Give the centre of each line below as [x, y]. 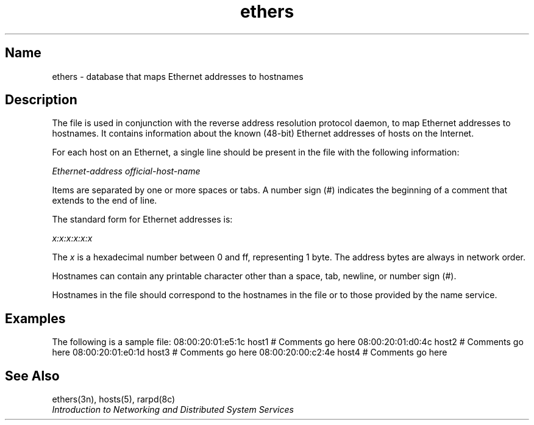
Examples [35, 318]
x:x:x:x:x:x [72, 238]
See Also [32, 376]
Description [41, 100]
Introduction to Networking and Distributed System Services [173, 410]
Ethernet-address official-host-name [126, 171]
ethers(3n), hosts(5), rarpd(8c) [114, 399]
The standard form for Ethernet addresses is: [142, 220]
